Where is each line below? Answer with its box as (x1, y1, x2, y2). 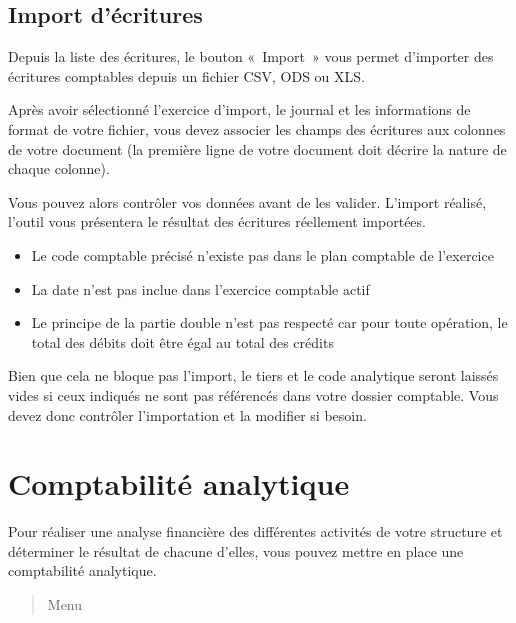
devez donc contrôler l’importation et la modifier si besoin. (8, 404, 367, 425)
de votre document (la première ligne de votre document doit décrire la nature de (8, 138, 507, 159)
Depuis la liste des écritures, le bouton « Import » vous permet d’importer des (8, 46, 494, 67)
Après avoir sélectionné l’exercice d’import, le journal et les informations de (8, 99, 471, 120)
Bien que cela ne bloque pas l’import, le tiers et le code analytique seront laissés (8, 365, 499, 386)
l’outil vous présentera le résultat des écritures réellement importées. (8, 211, 426, 232)
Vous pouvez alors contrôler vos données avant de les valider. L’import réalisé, (8, 191, 487, 212)
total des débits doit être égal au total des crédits (31, 331, 334, 352)
